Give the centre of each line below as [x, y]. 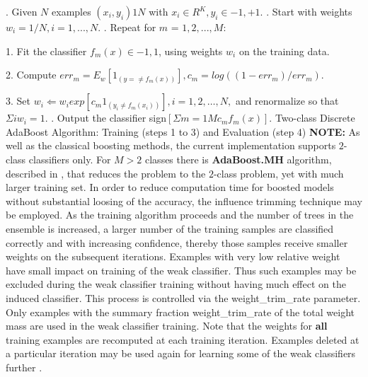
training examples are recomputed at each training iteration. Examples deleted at [183, 339]
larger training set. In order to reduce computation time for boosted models [170, 187]
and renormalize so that [287, 101]
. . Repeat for [127, 27]
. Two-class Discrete [312, 118]
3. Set [18, 101]
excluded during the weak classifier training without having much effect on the [176, 284]
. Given [22, 11]
